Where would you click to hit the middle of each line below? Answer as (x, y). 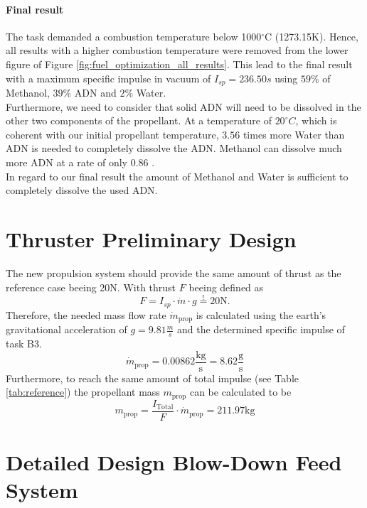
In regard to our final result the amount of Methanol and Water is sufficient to (177, 176)
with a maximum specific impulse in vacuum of (108, 78)
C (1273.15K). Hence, (311, 36)
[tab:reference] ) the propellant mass (83, 392)
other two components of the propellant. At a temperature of (139, 120)
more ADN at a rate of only (67, 162)
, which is (316, 120)
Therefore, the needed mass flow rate (86, 314)
